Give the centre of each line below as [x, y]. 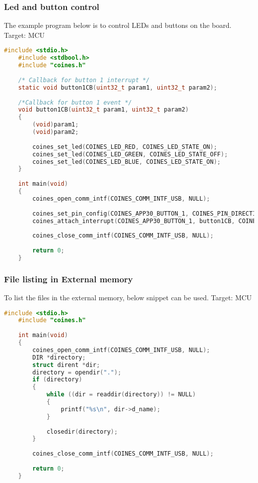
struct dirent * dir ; [66, 365]
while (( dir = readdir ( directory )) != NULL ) [121, 395]
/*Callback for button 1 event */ [75, 102]
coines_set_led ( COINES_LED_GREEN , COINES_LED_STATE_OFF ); [130, 154]
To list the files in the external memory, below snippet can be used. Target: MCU [128, 297]
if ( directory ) [57, 380]
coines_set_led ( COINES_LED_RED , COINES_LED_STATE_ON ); [125, 147]
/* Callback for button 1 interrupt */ [84, 80]
